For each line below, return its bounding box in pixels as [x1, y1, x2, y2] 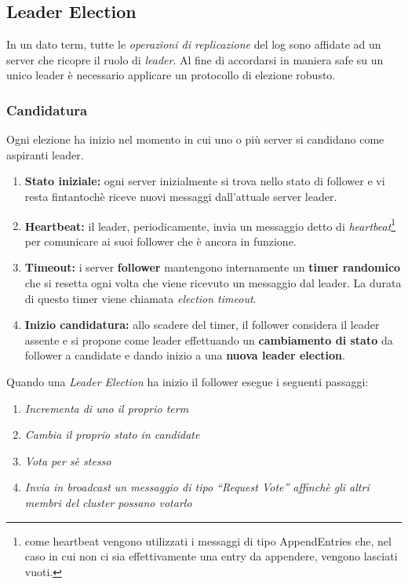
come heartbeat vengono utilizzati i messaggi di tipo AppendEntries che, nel [24, 532, 392, 549]
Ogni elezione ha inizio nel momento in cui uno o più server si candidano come [6, 131, 384, 148]
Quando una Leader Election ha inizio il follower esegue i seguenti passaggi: [6, 373, 369, 389]
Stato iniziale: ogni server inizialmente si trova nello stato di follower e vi [24, 173, 385, 189]
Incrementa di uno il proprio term [24, 400, 189, 416]
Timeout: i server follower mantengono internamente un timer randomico [24, 259, 401, 276]
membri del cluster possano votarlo [24, 494, 192, 510]
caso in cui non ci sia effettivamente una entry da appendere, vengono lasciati [24, 548, 398, 564]
